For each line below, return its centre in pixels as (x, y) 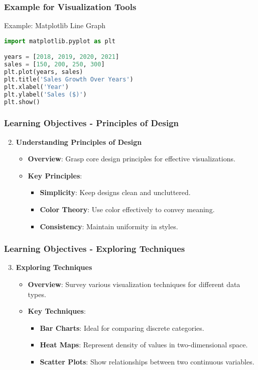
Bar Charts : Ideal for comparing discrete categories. (122, 328)
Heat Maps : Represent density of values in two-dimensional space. (144, 345)
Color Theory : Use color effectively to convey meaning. (127, 209)
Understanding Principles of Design (79, 142)
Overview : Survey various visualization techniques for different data (134, 284)
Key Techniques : (57, 311)
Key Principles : (55, 175)
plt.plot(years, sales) (44, 72)
